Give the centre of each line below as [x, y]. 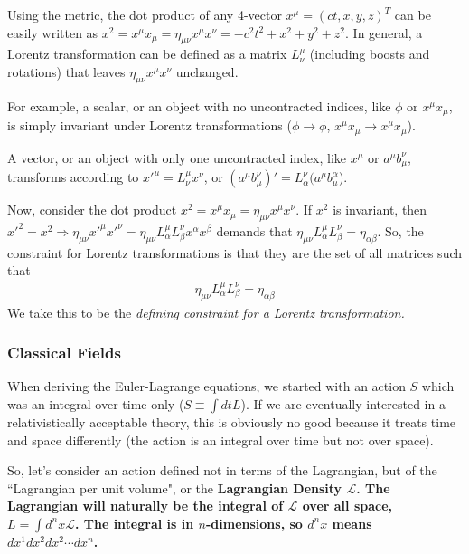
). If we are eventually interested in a [343, 403]
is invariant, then [380, 210]
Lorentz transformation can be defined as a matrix [147, 54]
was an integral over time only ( [96, 403]
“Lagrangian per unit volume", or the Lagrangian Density [175, 487]
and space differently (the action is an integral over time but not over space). [220, 439]
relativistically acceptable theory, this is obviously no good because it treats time [232, 421]
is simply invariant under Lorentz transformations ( [150, 125]
